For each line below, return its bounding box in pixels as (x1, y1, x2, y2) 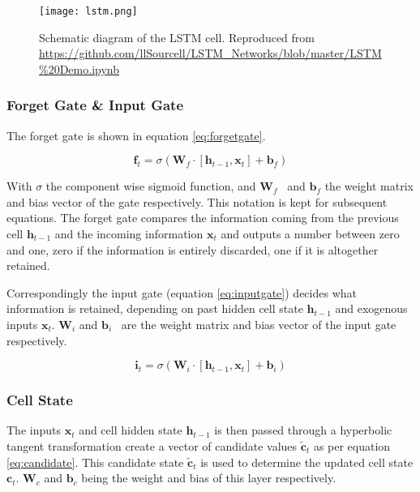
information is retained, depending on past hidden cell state (6, 300, 303, 317)
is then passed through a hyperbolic (214, 421, 392, 439)
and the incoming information (54, 225, 204, 242)
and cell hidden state (79, 421, 182, 439)
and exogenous (335, 300, 408, 317)
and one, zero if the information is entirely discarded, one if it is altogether (6, 241, 379, 258)
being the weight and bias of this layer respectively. (81, 469, 336, 486)
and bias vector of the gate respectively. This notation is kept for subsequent (6, 193, 388, 210)
